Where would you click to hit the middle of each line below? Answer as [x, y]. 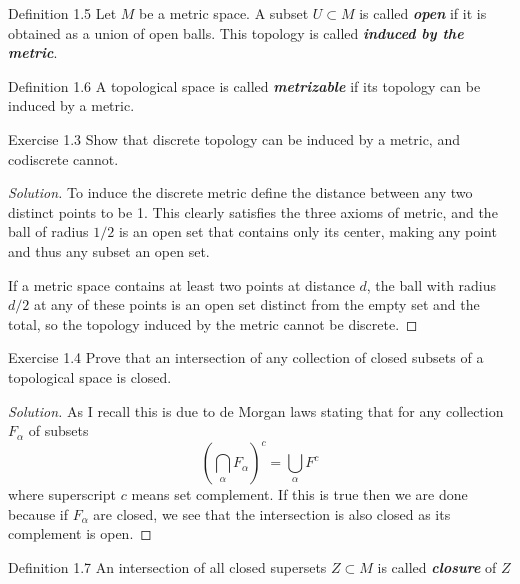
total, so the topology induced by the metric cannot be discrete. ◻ [213, 323]
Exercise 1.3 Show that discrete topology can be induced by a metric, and [234, 138]
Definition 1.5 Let [62, 13]
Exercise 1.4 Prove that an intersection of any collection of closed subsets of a [246, 357]
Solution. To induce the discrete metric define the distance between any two [240, 192]
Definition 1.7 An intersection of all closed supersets [167, 566]
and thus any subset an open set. [109, 250]
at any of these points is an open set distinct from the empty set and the [256, 304]
